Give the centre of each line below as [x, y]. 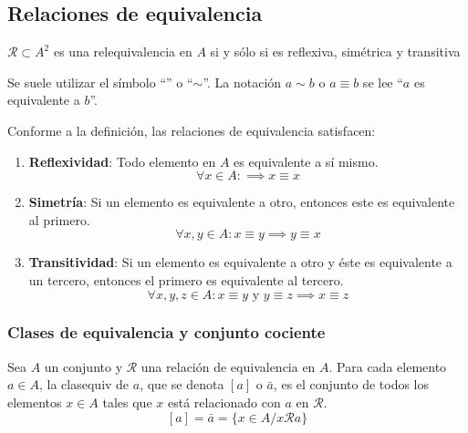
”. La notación [242, 82]
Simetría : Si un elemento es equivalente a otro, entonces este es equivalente [242, 202]
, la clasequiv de [84, 384]
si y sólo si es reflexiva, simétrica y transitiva [335, 52]
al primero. [59, 219]
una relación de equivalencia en [228, 366]
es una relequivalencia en [123, 52]
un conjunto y [83, 366]
